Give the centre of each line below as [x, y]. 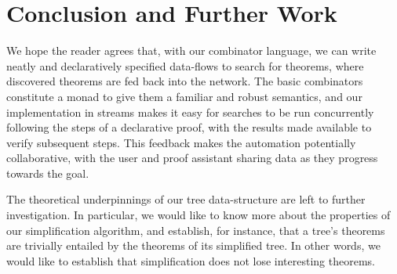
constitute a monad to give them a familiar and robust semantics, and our [184, 96]
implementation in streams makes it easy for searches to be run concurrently [190, 112]
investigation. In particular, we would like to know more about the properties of [198, 215]
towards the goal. [48, 173]
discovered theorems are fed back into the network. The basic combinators [185, 81]
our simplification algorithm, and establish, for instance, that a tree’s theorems [196, 230]
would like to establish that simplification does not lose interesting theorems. [191, 260]
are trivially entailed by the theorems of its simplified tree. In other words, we [193, 245]
